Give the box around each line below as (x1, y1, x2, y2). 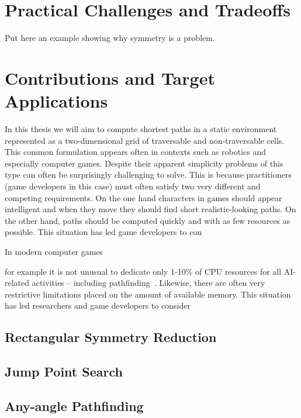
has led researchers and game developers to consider (5, 299, 191, 312)
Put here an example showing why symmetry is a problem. (5, 32, 215, 44)
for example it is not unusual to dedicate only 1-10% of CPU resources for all (5, 265, 282, 277)
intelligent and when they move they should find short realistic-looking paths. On (5, 203, 296, 215)
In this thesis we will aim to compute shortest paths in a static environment (5, 123, 277, 135)
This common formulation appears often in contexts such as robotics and (5, 146, 267, 158)
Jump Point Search (5, 362, 123, 381)
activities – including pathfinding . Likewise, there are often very (32, 277, 265, 289)
